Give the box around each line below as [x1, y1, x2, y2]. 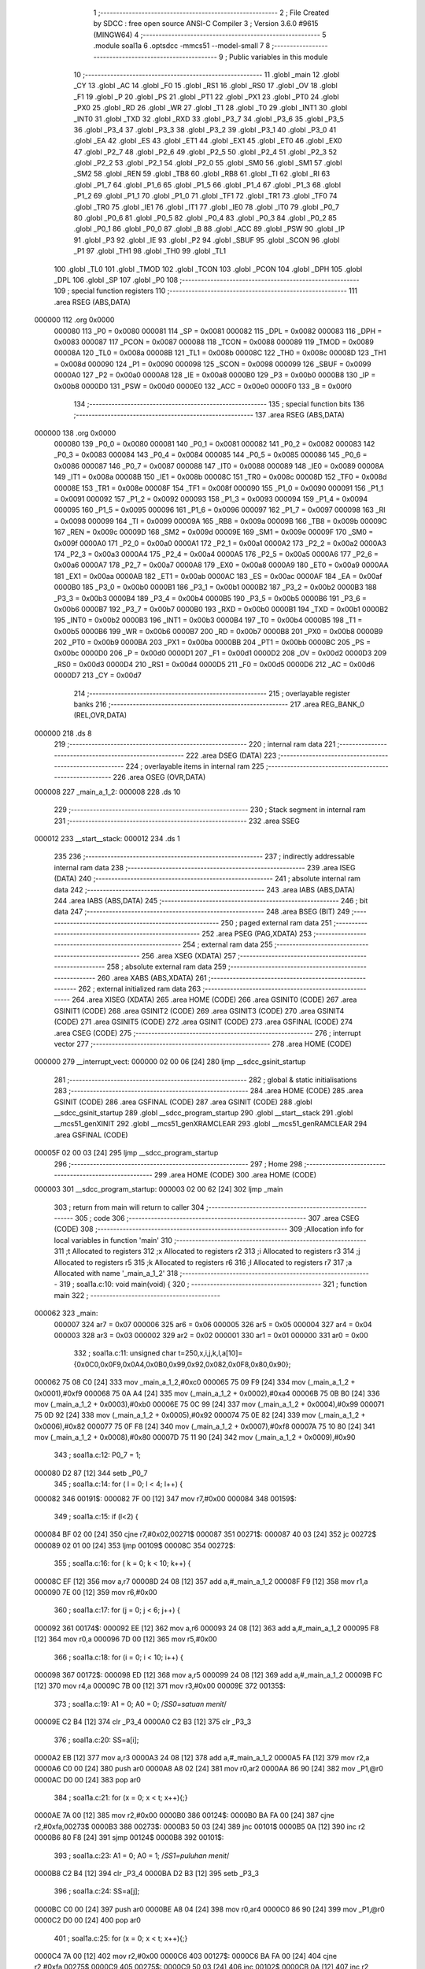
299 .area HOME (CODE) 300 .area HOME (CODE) [153, 1170, 317, 1179]
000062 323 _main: [34, 1308, 98, 1318]
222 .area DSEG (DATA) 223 [185, 751, 277, 760]
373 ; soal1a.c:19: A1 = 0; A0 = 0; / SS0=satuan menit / [54, 1699, 227, 1708]
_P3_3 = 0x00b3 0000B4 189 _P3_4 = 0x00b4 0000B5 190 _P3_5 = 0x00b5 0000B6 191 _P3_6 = [54, 593, 368, 603]
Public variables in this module [228, 52, 328, 61]
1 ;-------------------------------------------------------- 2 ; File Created [93, 8, 330, 17]
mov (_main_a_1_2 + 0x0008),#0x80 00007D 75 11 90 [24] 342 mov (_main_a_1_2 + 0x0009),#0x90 [34, 1433, 356, 1442]
